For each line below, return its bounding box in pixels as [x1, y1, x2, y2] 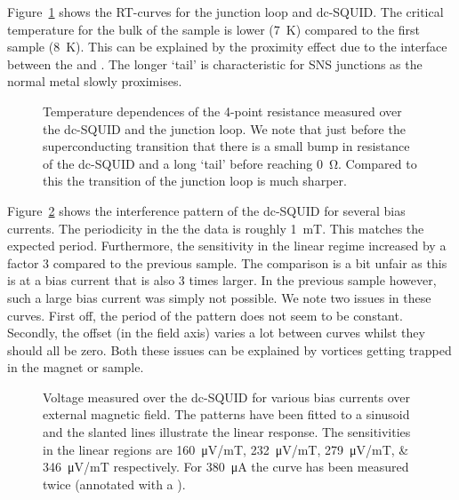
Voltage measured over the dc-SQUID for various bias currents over [43, 387, 410, 406]
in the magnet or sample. [7, 358, 144, 377]
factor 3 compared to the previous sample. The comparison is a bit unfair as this [7, 253, 447, 272]
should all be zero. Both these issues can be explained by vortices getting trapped [7, 340, 452, 359]
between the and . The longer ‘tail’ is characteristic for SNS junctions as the [7, 54, 423, 73]
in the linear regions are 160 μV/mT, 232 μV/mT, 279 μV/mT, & [43, 440, 409, 458]
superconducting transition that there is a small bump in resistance [43, 137, 410, 155]
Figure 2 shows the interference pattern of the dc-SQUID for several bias [7, 201, 406, 219]
